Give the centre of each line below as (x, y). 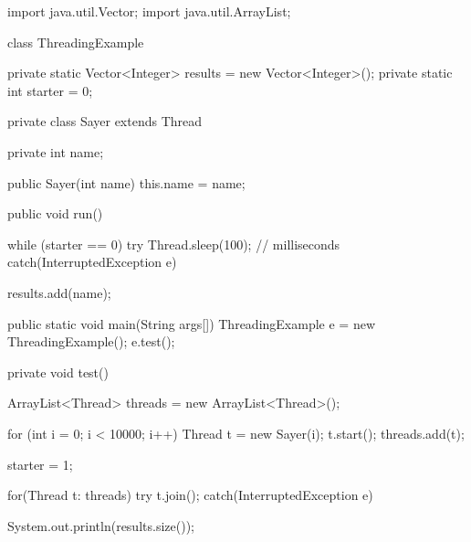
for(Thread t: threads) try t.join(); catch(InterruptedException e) (190, 495)
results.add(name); (59, 292)
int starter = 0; (50, 90)
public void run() (55, 213)
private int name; (56, 151)
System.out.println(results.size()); (101, 525)
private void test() (58, 372)
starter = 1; (40, 464)
